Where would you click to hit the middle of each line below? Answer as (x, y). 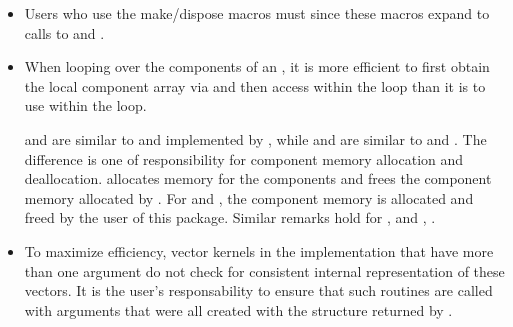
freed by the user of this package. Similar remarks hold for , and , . (230, 217)
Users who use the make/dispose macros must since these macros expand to (257, 13)
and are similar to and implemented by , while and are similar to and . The (255, 138)
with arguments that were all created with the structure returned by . (238, 309)
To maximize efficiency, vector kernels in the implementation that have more (259, 250)
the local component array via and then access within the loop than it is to (255, 85)
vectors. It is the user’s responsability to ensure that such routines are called (258, 290)
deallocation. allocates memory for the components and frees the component (258, 178)
